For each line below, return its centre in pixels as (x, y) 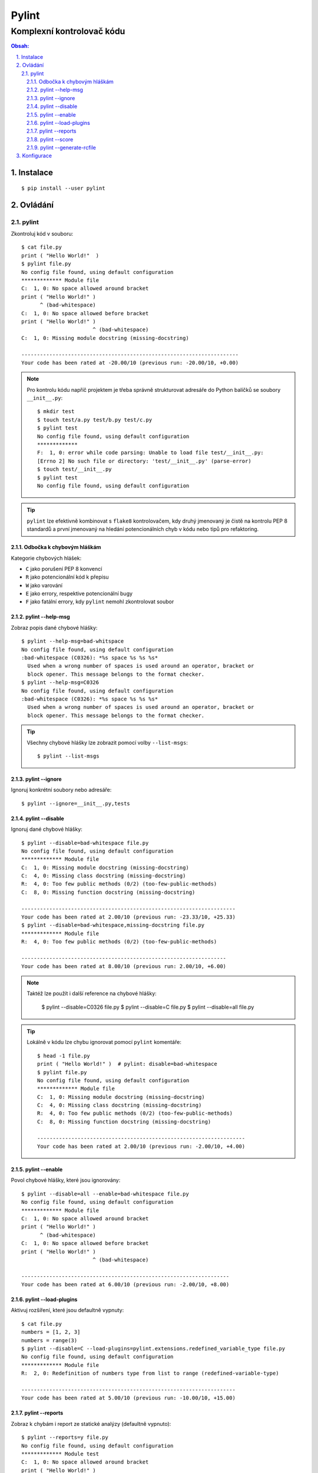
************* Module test (60, 1454)
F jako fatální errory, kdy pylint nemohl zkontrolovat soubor (100, 602)
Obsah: (20, 46)
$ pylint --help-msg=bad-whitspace (73, 641)
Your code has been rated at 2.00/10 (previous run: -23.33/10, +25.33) (128, 917)
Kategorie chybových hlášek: (46, 558)
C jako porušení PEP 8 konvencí (64, 569)
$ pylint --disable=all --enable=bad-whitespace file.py (105, 1194)
